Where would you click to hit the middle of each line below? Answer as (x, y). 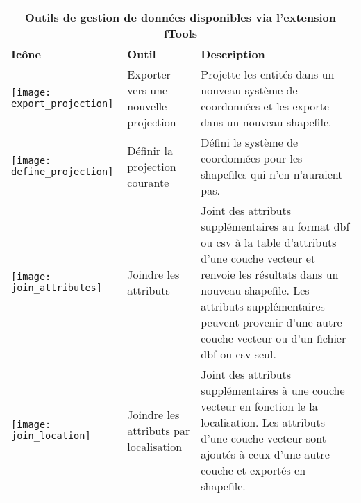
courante (148, 182)
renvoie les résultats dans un (270, 274)
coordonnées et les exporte (265, 106)
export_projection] (62, 104)
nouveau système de (249, 90)
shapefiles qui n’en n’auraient (272, 174)
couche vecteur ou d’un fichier (274, 338)
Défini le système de (250, 142)
